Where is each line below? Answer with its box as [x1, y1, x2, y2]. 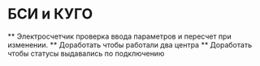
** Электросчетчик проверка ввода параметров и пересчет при [7, 31, 232, 41]
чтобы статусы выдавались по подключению [7, 48, 165, 58]
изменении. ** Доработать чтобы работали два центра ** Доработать [7, 39, 253, 49]
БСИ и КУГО [7, 5, 93, 23]
